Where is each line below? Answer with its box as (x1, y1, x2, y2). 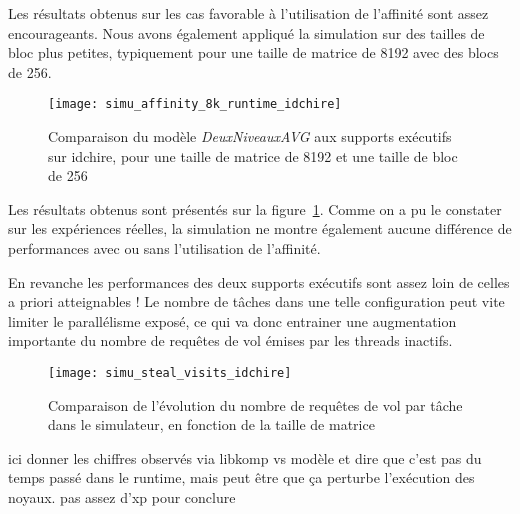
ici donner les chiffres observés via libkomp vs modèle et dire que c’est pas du (8, 447, 482, 468)
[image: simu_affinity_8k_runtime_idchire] (48, 97, 342, 112)
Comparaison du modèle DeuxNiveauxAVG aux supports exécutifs (48, 126, 452, 147)
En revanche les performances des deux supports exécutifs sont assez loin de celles (8, 271, 510, 292)
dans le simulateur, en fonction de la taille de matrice (48, 414, 375, 435)
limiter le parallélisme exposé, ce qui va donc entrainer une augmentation (8, 310, 457, 331)
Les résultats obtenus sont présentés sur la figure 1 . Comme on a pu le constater (8, 198, 502, 219)
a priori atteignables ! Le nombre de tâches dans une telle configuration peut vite (8, 291, 505, 312)
